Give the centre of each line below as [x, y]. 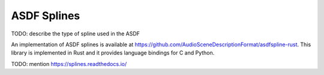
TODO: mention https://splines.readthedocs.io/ [69, 64]
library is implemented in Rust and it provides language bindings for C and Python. [113, 53]
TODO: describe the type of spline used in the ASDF [76, 34]
